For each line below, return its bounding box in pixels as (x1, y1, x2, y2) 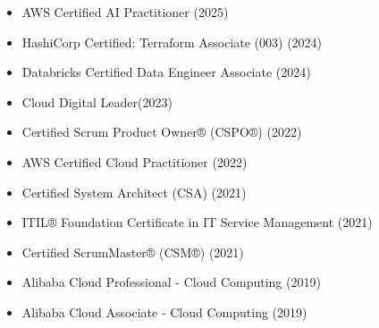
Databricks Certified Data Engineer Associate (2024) (21, 63, 311, 81)
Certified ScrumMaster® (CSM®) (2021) (21, 242, 244, 261)
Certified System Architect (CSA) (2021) (21, 182, 247, 201)
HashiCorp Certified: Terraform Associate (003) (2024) (21, 32, 323, 51)
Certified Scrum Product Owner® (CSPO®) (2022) (21, 122, 302, 141)
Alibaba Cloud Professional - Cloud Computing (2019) (21, 273, 321, 291)
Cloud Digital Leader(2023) (21, 92, 173, 111)
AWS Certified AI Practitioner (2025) (21, 3, 229, 21)
